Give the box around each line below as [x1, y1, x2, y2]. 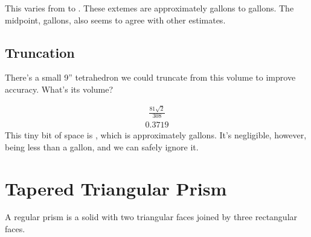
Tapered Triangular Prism [5, 176, 227, 200]
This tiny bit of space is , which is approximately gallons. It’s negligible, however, [5, 129, 307, 141]
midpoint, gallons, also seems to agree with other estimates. [5, 13, 226, 26]
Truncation [5, 43, 75, 61]
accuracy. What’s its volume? [5, 82, 114, 95]
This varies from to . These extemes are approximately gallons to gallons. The [5, 2, 294, 14]
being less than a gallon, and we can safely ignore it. [5, 140, 199, 153]
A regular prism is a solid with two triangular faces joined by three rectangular [5, 211, 298, 223]
